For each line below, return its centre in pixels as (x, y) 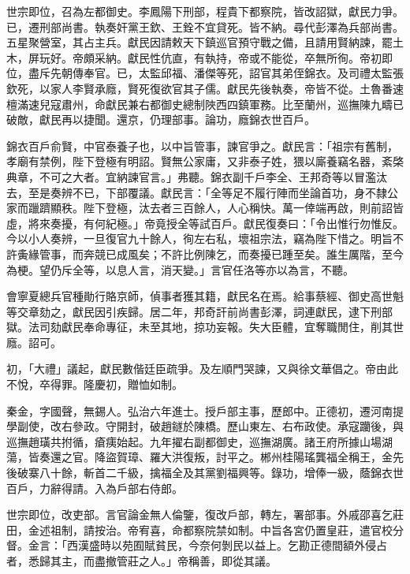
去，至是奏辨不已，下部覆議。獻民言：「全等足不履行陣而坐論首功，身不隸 (197, 192)
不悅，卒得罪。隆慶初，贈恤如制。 (95, 384)
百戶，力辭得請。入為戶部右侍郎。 (95, 488)
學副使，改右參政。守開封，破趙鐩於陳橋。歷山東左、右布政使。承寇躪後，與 (205, 426)
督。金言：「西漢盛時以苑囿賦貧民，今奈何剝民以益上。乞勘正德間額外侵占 (197, 545)
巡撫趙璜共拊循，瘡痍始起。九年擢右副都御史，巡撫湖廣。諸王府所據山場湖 (199, 441)
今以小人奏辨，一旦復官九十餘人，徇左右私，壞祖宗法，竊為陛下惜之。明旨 (199, 239)
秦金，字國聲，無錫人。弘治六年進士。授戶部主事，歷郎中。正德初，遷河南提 (205, 410)
